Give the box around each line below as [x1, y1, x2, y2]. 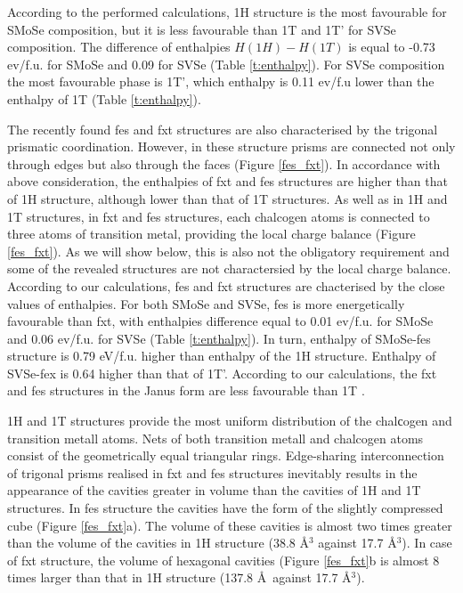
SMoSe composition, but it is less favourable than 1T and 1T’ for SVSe [7, 20, 396, 38]
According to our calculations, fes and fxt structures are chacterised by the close [7, 276, 445, 295]
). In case [402, 533, 452, 552]
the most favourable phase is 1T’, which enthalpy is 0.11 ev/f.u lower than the [7, 72, 435, 91]
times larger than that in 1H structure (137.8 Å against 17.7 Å [7, 568, 352, 587]
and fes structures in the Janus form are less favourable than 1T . [7, 381, 365, 400]
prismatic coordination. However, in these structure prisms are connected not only [7, 137, 456, 156]
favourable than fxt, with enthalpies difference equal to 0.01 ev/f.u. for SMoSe [7, 312, 434, 330]
